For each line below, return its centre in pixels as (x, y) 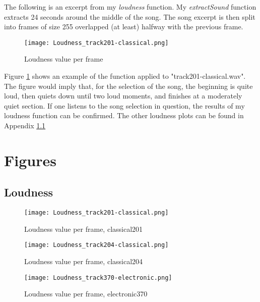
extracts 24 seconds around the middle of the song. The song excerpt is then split (130, 16)
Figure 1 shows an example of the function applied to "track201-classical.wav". (125, 76)
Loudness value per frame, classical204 (84, 261)
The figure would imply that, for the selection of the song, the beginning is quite (128, 86)
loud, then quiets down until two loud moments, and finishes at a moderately (123, 96)
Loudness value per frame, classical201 (84, 229)
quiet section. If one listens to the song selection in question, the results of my (124, 105)
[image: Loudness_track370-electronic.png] (98, 278)
